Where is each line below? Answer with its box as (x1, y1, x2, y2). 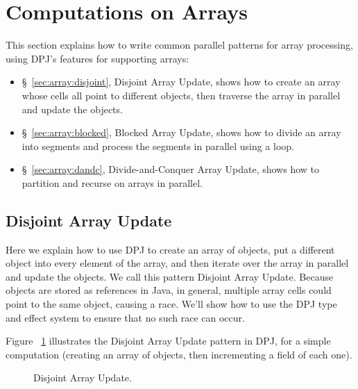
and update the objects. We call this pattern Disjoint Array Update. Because (6, 269, 334, 283)
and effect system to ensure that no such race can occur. (6, 310, 245, 324)
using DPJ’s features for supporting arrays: (6, 51, 189, 65)
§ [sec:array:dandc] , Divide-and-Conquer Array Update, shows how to (22, 162, 320, 176)
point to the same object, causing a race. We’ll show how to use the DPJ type (6, 297, 337, 311)
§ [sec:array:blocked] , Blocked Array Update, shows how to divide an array (22, 125, 341, 140)
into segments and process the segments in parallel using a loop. (22, 138, 294, 153)
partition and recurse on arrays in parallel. (22, 175, 203, 190)
